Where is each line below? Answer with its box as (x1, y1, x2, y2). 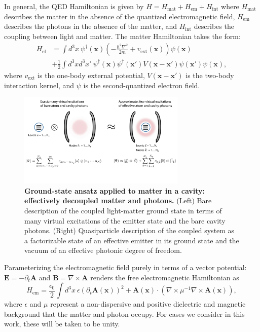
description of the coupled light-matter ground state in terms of (24, 205, 222, 215)
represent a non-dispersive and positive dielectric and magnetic (50, 299, 246, 309)
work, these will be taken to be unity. (4, 318, 120, 329)
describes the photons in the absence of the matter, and (4, 21, 177, 31)
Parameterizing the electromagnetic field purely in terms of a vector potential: (4, 262, 247, 272)
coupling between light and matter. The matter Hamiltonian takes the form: (4, 30, 241, 41)
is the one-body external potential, (38, 69, 145, 80)
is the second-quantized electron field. (83, 80, 200, 90)
